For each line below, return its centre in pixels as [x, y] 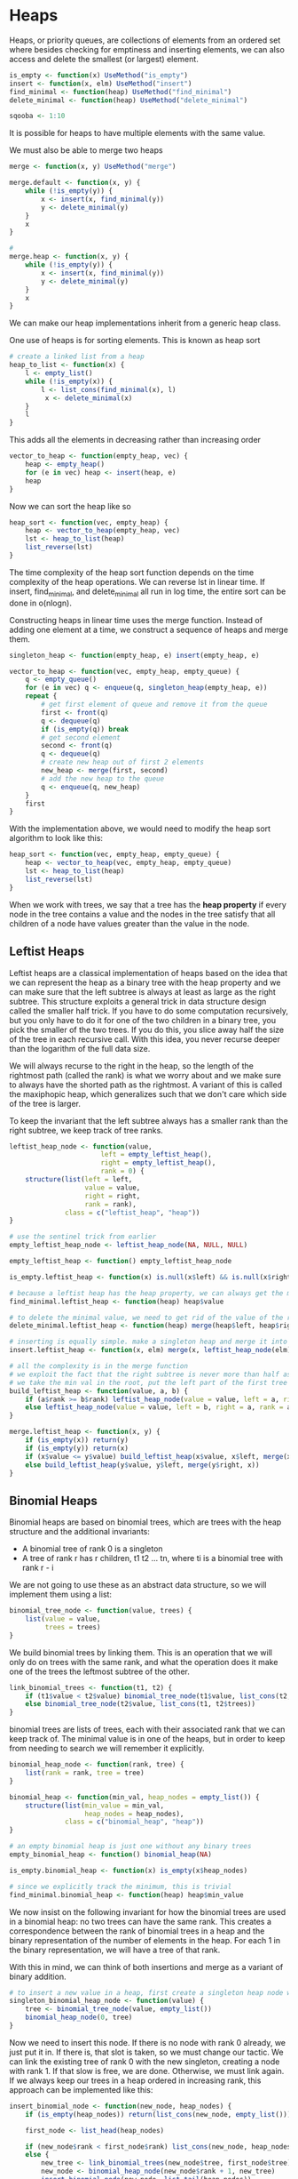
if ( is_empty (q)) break [85, 729]
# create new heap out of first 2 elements [122, 762]
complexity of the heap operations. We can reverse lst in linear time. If [137, 581]
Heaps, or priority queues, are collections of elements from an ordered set [145, 40]
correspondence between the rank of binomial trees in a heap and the [137, 1931]
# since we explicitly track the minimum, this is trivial [121, 1887]
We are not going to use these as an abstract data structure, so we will [138, 1585]
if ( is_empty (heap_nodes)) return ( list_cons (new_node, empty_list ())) [158, 2114]
